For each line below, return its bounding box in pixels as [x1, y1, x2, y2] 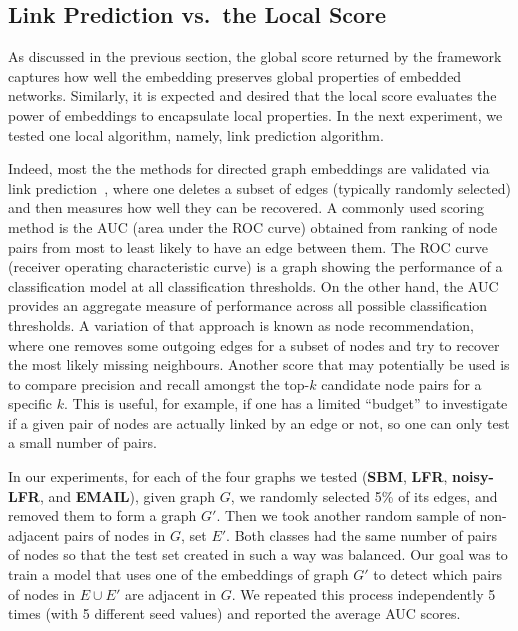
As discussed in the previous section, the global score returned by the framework [8, 46, 502, 67]
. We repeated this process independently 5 [231, 583, 496, 604]
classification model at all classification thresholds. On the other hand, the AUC [8, 275, 499, 296]
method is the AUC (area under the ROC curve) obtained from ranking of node [8, 216, 498, 237]
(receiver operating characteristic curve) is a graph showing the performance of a [8, 256, 503, 277]
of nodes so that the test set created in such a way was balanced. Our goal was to [8, 544, 508, 565]
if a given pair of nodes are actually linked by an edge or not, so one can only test [8, 412, 510, 433]
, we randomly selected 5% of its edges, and [230, 485, 498, 506]
